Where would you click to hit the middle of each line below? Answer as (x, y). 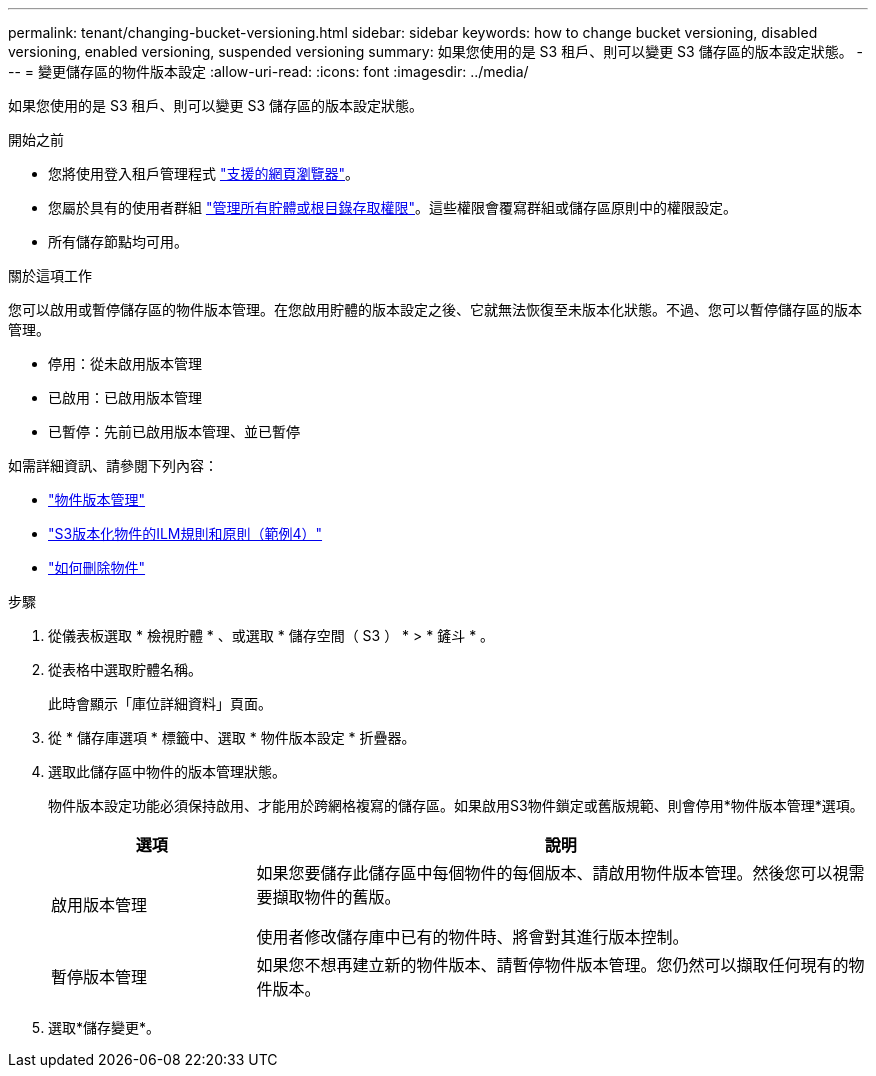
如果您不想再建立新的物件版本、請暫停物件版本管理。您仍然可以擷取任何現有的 (552, 965)
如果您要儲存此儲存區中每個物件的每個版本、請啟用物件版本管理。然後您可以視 (552, 873)
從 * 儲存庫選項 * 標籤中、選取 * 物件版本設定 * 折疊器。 (232, 737)
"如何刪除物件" (97, 567)
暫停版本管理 (99, 977)
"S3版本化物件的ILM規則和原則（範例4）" (185, 533)
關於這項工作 (50, 275)
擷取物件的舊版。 (336, 897)
